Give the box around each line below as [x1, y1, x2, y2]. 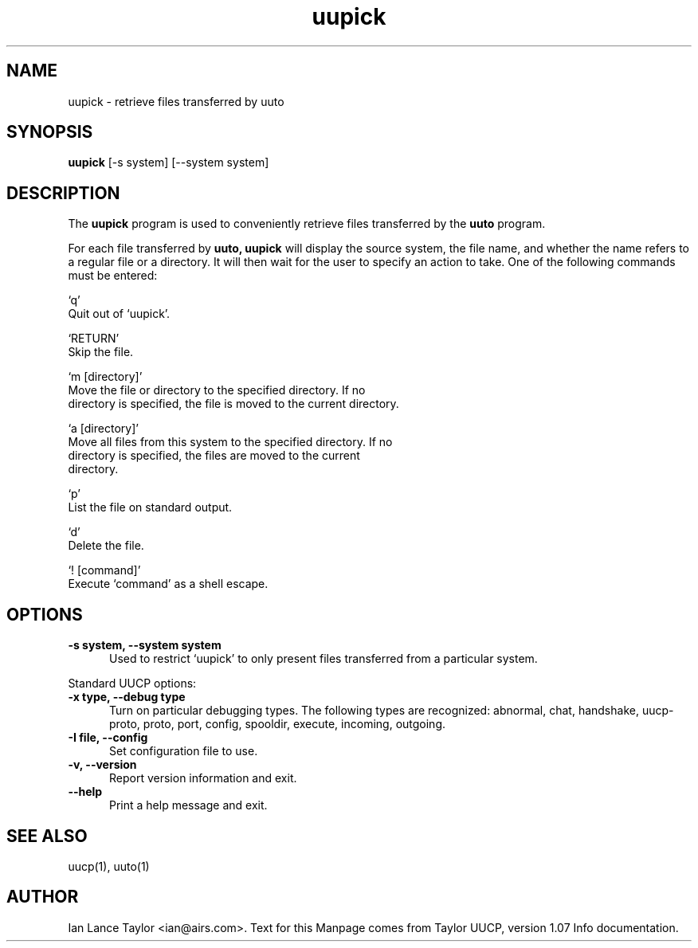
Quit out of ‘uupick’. [68, 307, 171, 321]
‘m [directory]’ [68, 370, 143, 384]
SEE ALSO [6, 825, 88, 846]
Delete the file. [68, 539, 144, 553]
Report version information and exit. [109, 771, 297, 785]
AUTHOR [6, 887, 79, 907]
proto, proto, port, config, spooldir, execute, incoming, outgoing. [109, 717, 446, 731]
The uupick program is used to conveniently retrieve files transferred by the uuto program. [68, 217, 546, 231]
